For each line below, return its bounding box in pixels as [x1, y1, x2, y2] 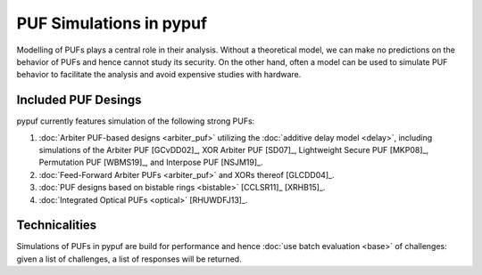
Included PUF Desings [16, 93, 142, 108]
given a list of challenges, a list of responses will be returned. [16, 254, 242, 264]
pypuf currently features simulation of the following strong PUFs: [16, 116, 255, 126]
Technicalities [16, 218, 97, 233]
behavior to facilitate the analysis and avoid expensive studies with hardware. [16, 69, 302, 80]
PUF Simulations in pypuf [16, 13, 208, 33]
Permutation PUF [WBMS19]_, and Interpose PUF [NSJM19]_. [38, 157, 263, 168]
